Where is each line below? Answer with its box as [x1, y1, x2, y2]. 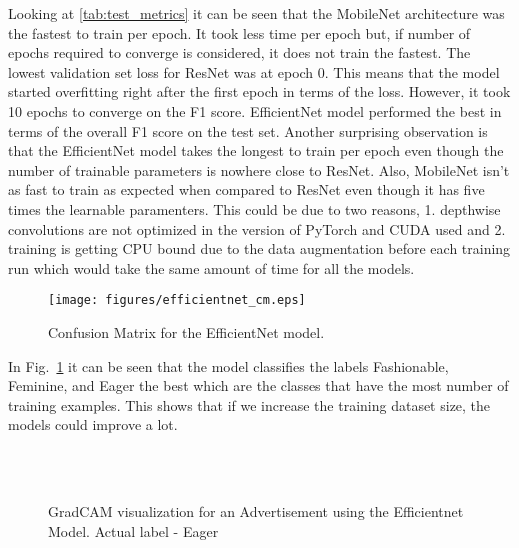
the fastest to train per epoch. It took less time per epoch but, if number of [8, 22, 471, 43]
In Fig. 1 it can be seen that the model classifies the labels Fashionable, [8, 355, 449, 376]
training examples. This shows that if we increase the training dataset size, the [8, 394, 491, 415]
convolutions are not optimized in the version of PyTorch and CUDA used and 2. [8, 218, 506, 239]
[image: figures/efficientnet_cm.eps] [48, 293, 306, 308]
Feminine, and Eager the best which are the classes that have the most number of [8, 375, 509, 396]
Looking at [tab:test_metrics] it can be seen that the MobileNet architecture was [8, 3, 505, 23]
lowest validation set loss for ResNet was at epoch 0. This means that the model [8, 61, 500, 82]
